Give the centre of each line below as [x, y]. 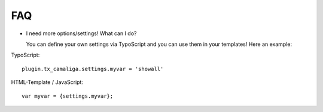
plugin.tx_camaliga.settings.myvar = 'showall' [93, 69]
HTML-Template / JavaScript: [47, 82]
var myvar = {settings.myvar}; [68, 96]
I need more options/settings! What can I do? [81, 33]
